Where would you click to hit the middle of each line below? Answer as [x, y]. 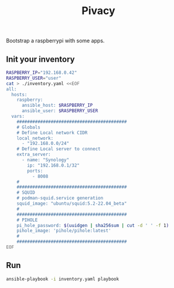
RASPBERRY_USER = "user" [34, 78]
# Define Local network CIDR [52, 133]
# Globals [29, 127]
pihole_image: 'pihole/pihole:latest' [64, 231]
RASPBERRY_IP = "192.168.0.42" [42, 73]
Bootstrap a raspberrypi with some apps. [55, 41]
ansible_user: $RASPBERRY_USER [60, 111]
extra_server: [34, 155]
